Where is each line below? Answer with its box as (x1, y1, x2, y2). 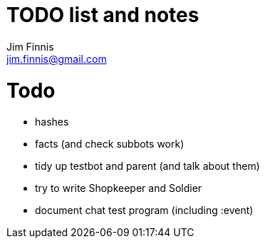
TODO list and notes (6, 3, 199, 27)
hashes (35, 116, 69, 128)
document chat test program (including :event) (35, 204, 254, 217)
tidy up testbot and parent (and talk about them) (35, 160, 260, 173)
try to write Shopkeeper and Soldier (35, 182, 202, 195)
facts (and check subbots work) (35, 138, 185, 151)
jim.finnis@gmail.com (6, 52, 107, 65)
